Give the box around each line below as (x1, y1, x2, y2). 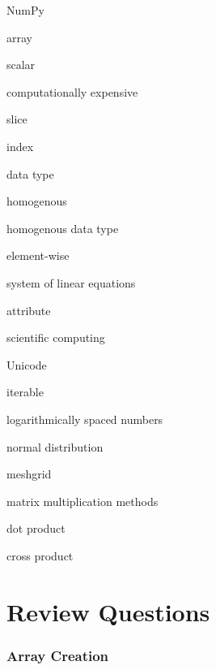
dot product (6, 520, 66, 537)
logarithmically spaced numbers (6, 410, 163, 427)
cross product (6, 547, 74, 564)
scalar (6, 56, 36, 73)
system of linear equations (6, 274, 136, 291)
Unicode (6, 356, 47, 373)
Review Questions (6, 594, 210, 628)
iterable (6, 383, 44, 400)
